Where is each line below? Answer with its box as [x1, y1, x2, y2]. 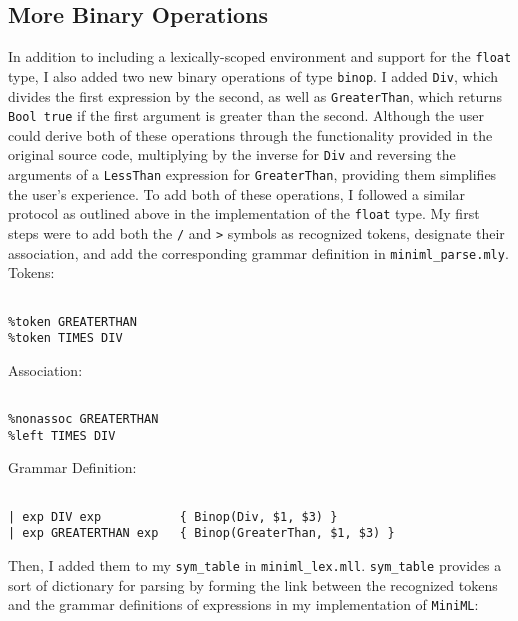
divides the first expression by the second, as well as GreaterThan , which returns [8, 85, 503, 106]
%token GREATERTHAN [8, 314, 137, 329]
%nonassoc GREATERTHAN [8, 412, 159, 427]
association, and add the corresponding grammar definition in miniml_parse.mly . [8, 242, 509, 263]
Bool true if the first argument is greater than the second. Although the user [8, 105, 484, 126]
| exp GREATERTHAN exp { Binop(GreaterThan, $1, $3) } [8, 526, 395, 541]
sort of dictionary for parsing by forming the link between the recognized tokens [8, 574, 498, 595]
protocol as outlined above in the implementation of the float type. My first [8, 203, 480, 224]
